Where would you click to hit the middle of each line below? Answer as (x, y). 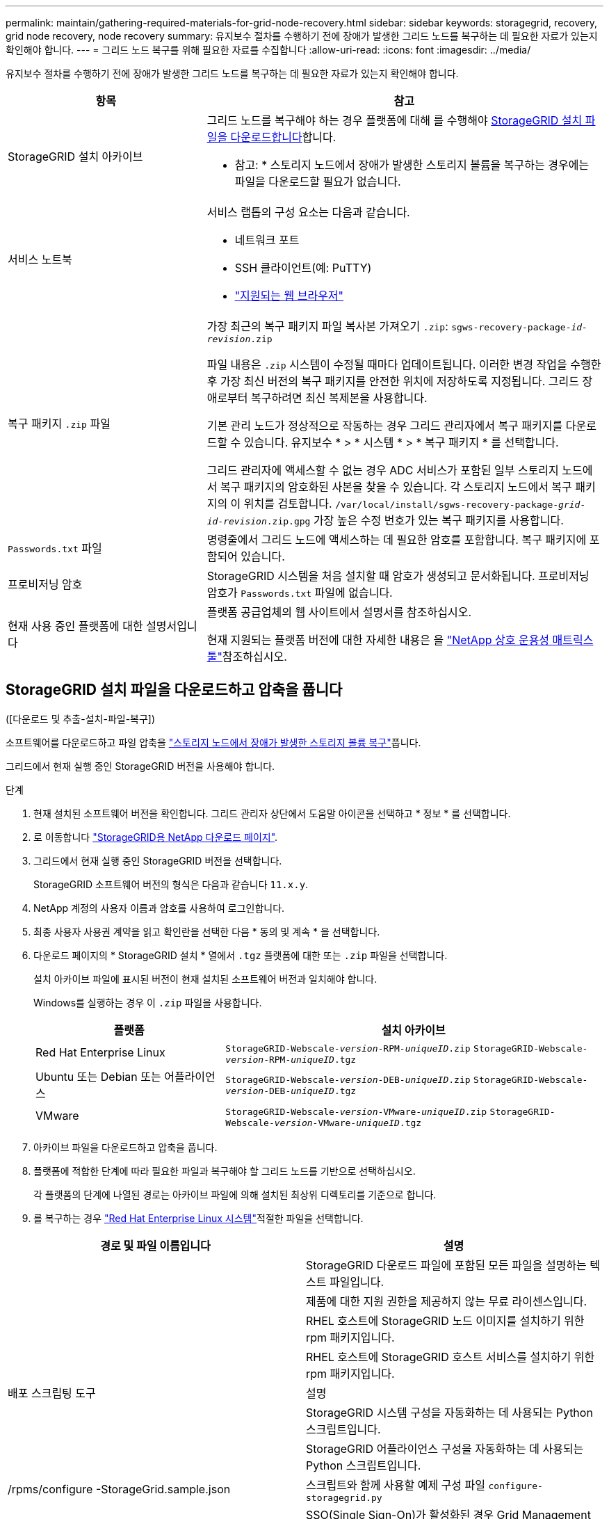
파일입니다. (357, 1281)
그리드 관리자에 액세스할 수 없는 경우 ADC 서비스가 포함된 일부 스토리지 (383, 470)
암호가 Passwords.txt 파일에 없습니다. (300, 593)
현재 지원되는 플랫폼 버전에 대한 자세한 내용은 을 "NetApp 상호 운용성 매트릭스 (400, 640)
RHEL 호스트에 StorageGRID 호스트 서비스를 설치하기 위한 (450, 1357)
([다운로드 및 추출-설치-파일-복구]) (81, 718)
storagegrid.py (344, 1497)
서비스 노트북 (40, 259)
